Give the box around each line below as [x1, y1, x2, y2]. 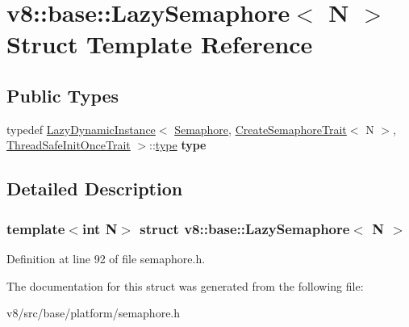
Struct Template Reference [6, 27, 313, 61]
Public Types [6, 82, 119, 107]
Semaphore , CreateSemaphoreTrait [174, 120, 347, 137]
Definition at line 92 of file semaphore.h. [6, 249, 206, 266]
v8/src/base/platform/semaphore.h [6, 304, 181, 321]
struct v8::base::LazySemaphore [140, 218, 350, 238]
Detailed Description [6, 176, 183, 201]
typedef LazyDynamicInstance [6, 120, 156, 137]
